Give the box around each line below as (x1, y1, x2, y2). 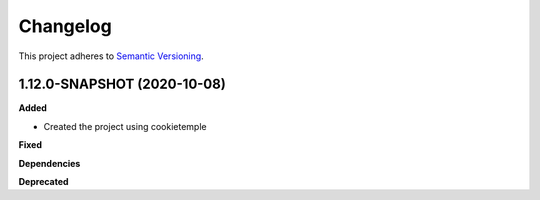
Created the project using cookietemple (43, 120, 207, 132)
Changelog (18, 15, 112, 37)
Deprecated (18, 176, 69, 188)
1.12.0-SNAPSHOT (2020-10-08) (18, 76, 227, 93)
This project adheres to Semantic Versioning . (18, 50, 204, 62)
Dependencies (18, 157, 81, 169)
